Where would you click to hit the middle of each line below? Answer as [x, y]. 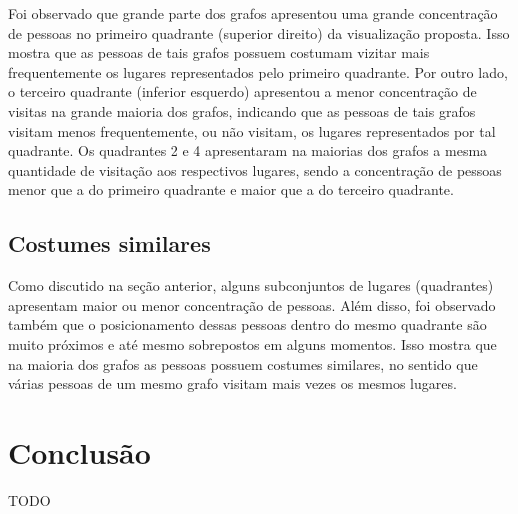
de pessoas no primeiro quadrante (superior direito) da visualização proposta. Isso [259, 32]
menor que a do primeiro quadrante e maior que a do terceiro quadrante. [231, 189]
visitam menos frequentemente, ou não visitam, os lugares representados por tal [252, 130]
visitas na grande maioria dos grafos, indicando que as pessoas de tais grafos [242, 110]
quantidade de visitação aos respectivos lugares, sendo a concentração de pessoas [255, 169]
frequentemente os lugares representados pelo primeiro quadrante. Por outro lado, [258, 71]
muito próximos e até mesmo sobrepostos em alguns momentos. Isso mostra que [252, 343]
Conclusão [79, 451]
